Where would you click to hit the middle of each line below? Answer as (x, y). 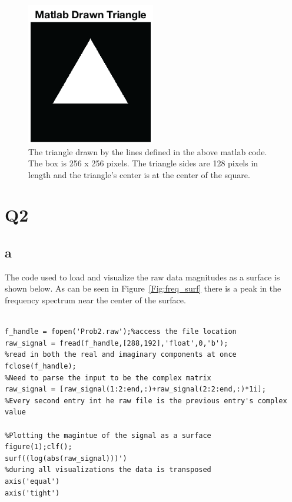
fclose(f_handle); (41, 367)
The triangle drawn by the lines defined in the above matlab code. (148, 151)
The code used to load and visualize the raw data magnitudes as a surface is (142, 277)
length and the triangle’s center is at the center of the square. (139, 174)
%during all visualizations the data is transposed (108, 470)
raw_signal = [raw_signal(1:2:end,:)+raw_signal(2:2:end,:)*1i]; (135, 389)
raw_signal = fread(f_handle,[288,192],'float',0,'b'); (117, 343)
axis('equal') (32, 481)
